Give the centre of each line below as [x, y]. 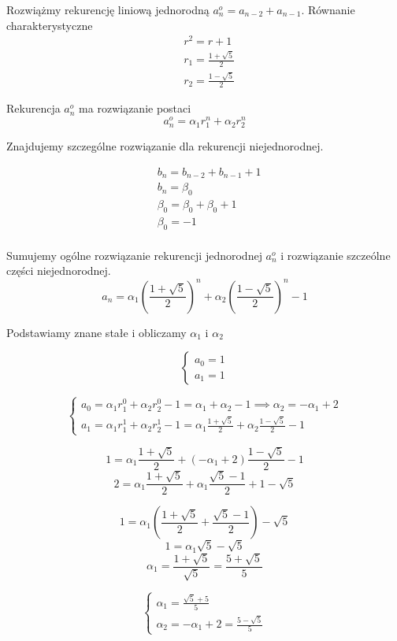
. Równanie [328, 9]
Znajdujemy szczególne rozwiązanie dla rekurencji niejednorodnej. [165, 146]
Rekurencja [33, 108]
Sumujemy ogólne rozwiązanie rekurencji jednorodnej [134, 255]
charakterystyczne [50, 25]
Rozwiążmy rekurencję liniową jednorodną [108, 9]
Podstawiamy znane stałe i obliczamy [96, 332]
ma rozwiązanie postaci [135, 108]
